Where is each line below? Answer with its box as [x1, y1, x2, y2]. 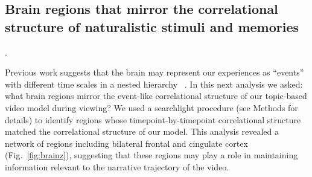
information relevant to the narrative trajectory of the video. [5, 160, 229, 173]
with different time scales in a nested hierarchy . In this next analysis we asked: [5, 77, 303, 90]
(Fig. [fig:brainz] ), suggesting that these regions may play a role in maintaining [5, 149, 298, 161]
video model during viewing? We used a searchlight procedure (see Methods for [5, 101, 298, 114]
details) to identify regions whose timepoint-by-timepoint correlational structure [5, 113, 301, 126]
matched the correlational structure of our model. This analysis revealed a [5, 125, 279, 138]
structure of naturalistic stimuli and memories [5, 17, 299, 36]
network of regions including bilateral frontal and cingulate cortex [5, 137, 248, 149]
